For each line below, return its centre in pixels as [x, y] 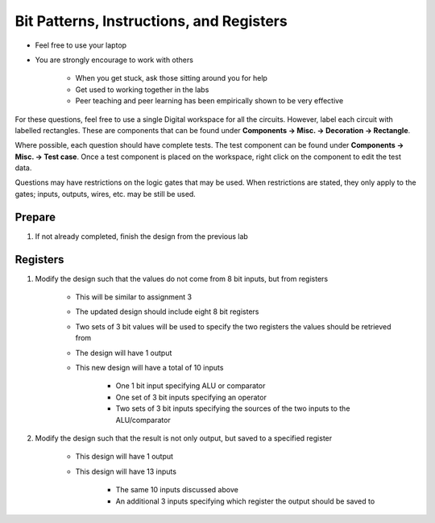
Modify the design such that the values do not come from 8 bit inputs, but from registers [182, 278]
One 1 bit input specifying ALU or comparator [191, 386]
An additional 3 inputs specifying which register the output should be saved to [245, 501]
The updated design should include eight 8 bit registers [167, 312]
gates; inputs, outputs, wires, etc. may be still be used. [106, 194]
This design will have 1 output [124, 457]
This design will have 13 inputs [126, 471]
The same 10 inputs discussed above [177, 490]
